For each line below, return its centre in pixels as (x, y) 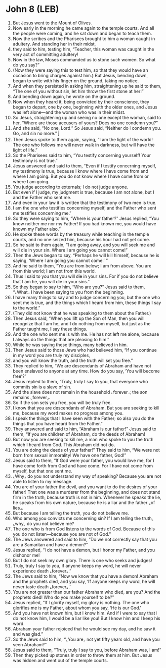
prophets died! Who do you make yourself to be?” (63, 597)
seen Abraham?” (30, 644)
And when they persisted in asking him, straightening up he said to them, (87, 86)
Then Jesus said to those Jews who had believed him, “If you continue (85, 350)
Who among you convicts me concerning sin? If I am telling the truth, (83, 518)
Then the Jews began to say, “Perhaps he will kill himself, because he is (86, 255)
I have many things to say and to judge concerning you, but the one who (86, 297)
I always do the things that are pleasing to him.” (61, 339)
